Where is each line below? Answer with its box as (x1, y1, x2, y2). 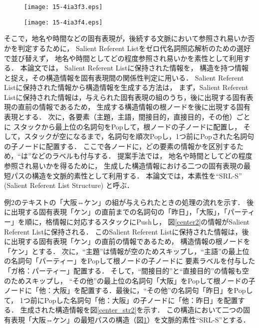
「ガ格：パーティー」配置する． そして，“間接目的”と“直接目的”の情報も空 (4, 265, 249, 275)
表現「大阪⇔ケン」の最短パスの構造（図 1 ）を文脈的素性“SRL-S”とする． (10, 314, 250, 324)
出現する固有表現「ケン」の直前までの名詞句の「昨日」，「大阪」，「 (10, 206, 228, 217)
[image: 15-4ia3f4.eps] (24, 18, 103, 26)
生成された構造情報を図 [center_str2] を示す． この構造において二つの (20, 304, 244, 315)
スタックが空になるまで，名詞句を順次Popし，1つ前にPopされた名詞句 (24, 131, 254, 141)
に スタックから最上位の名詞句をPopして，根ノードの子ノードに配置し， (4, 121, 242, 131)
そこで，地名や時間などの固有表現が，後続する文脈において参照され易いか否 (4, 33, 255, 43)
